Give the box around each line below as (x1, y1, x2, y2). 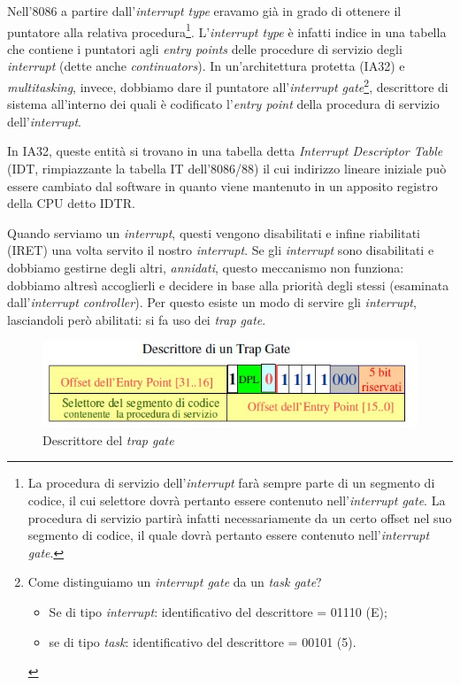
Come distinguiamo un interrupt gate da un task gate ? (27, 573, 322, 591)
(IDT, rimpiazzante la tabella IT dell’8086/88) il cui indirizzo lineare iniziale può (7, 159, 447, 178)
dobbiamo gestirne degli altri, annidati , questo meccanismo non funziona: (7, 258, 404, 277)
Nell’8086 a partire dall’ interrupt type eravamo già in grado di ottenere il (7, 2, 402, 19)
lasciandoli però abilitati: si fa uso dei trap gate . (7, 310, 266, 328)
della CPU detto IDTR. (7, 194, 135, 212)
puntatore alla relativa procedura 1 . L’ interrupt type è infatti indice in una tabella (7, 19, 447, 41)
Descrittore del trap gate (42, 430, 174, 449)
